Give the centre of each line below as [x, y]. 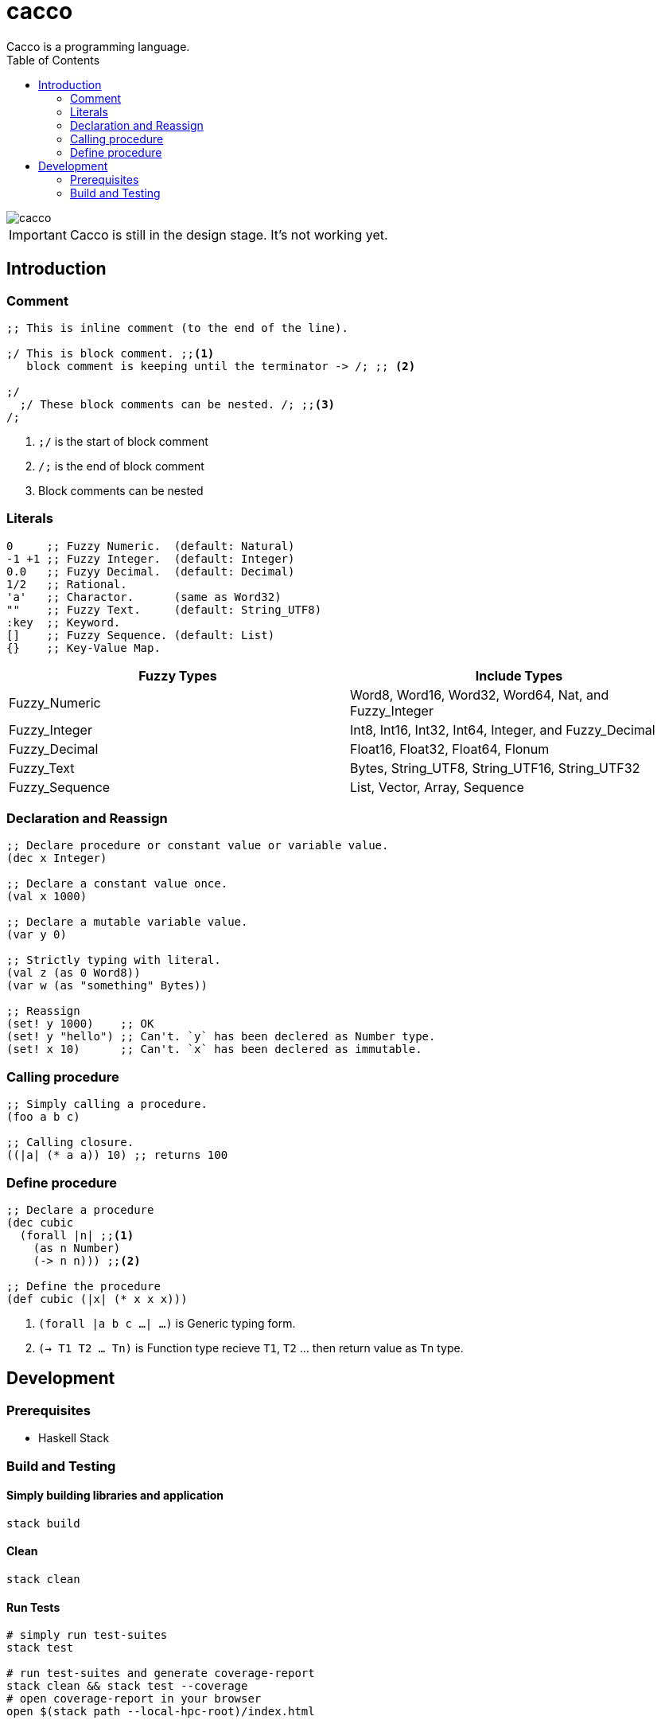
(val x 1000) [47, 897]
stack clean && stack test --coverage [127, 1686]
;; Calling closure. [70, 1143]
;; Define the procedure [84, 1286]
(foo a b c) [43, 1117]
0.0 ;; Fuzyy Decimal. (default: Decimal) [151, 571]
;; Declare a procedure [80, 1209]
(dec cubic [40, 1222]
